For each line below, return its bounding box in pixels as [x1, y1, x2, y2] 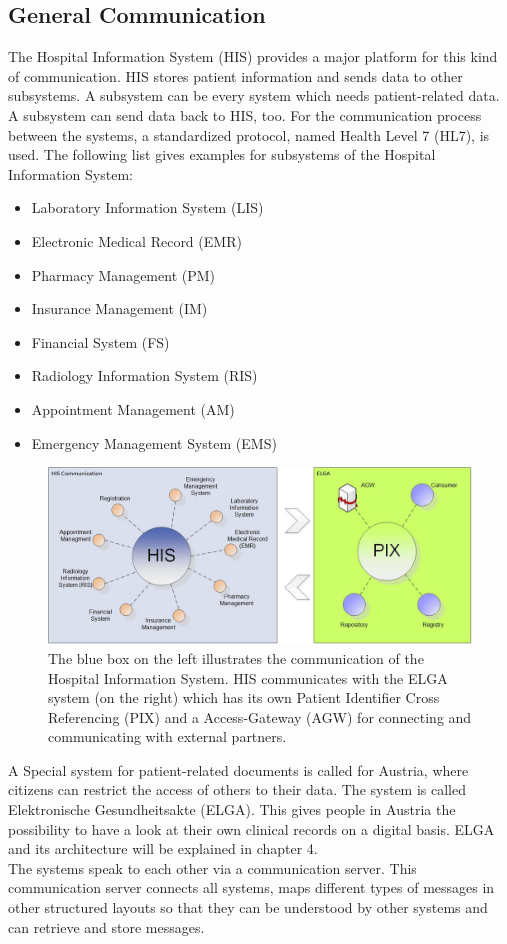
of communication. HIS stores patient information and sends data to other [8, 65, 463, 86]
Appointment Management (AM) [31, 398, 235, 419]
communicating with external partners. [48, 726, 287, 747]
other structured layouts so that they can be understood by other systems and [8, 897, 488, 918]
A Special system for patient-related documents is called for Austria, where [8, 759, 469, 780]
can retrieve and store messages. [8, 916, 205, 937]
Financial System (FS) [31, 331, 170, 352]
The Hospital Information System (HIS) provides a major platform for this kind [8, 46, 498, 67]
